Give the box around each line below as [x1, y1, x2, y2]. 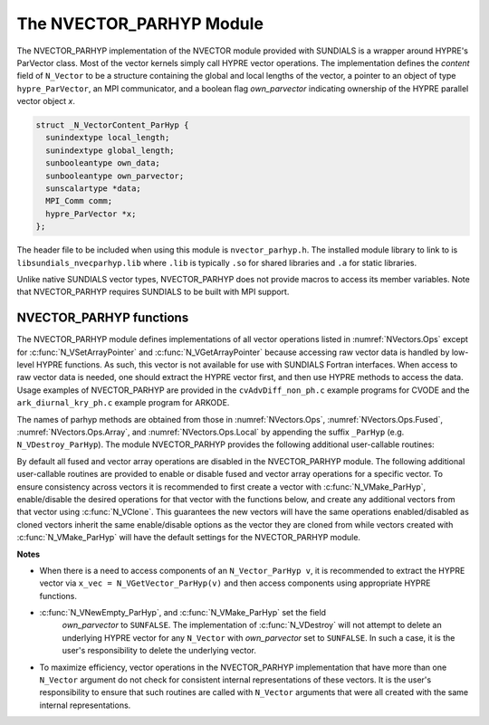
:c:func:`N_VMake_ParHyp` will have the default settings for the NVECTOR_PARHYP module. [16, 532, 361, 543]
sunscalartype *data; [45, 184, 142, 194]
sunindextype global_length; [45, 145, 176, 156]
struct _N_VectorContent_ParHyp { [35, 120, 189, 130]
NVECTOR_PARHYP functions [16, 310, 189, 326]
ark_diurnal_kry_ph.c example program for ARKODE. [16, 397, 230, 408]
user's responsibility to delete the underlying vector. [62, 645, 257, 656]
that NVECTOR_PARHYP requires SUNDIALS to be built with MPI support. [16, 286, 290, 298]
